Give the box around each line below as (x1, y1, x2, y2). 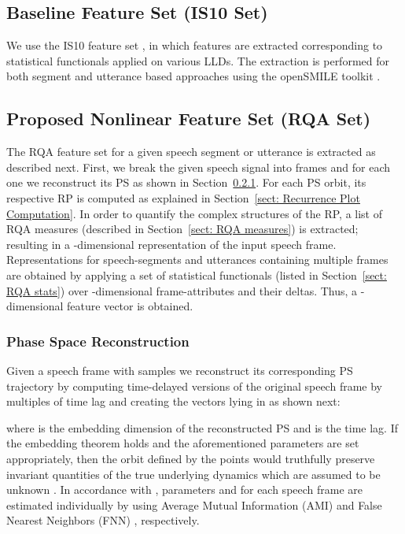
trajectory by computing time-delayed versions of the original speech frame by (6, 377, 382, 394)
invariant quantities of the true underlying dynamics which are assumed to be (6, 465, 381, 482)
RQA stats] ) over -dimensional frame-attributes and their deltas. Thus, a (6, 282, 358, 299)
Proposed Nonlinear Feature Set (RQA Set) (6, 106, 371, 131)
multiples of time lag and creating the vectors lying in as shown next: (6, 393, 341, 410)
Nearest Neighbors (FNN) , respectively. (6, 512, 200, 528)
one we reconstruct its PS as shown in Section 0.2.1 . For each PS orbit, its (6, 174, 366, 191)
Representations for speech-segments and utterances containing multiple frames (6, 251, 388, 268)
